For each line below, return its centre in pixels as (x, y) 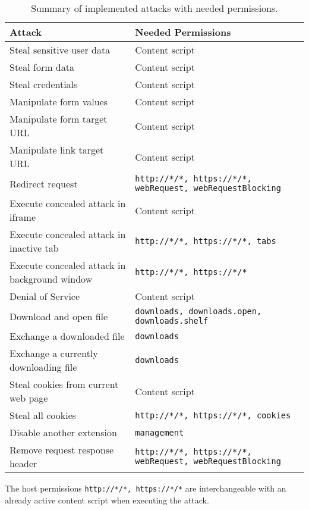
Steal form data (42, 67)
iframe (23, 217)
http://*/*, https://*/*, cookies (213, 415)
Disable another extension (63, 432)
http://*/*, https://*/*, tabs (206, 241)
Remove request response (62, 450)
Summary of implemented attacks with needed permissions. (154, 8)
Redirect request (44, 183)
